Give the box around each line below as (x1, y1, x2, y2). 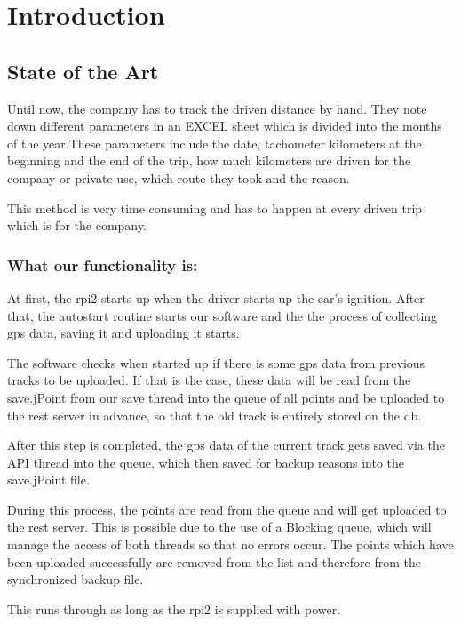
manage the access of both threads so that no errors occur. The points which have (7, 535, 454, 554)
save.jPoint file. (7, 470, 90, 489)
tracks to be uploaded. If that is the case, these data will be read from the (7, 371, 411, 389)
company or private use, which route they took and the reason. (7, 168, 350, 187)
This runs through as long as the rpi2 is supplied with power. (7, 599, 341, 618)
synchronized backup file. (7, 570, 144, 588)
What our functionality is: (7, 253, 198, 276)
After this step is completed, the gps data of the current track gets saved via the (7, 436, 445, 454)
